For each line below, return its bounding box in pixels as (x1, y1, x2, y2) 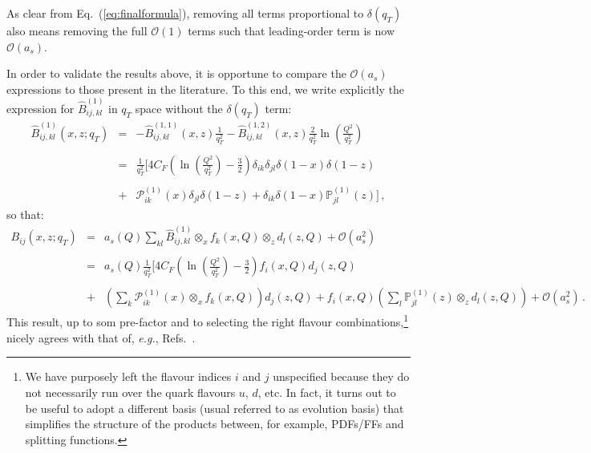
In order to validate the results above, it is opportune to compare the (6, 65, 346, 82)
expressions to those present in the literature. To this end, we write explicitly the (6, 80, 405, 97)
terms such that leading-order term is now (188, 22, 395, 38)
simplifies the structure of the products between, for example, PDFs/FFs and (25, 415, 404, 432)
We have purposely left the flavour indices (25, 368, 232, 385)
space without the (135, 100, 223, 117)
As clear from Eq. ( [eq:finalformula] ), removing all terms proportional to (6, 5, 364, 21)
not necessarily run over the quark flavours (25, 383, 236, 400)
